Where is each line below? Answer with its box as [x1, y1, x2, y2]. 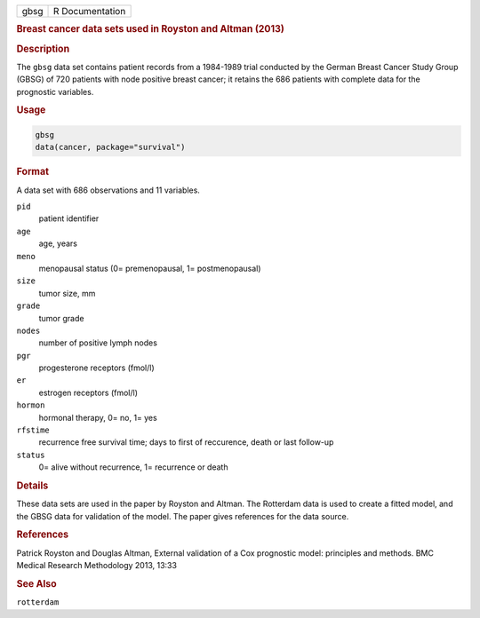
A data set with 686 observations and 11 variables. [16, 185, 200, 195]
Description [16, 43, 70, 55]
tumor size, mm [38, 288, 96, 298]
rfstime [16, 425, 51, 435]
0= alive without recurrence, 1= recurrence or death [38, 462, 228, 472]
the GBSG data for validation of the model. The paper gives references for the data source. [16, 511, 349, 521]
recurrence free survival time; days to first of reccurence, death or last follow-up [38, 437, 334, 448]
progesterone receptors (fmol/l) [38, 362, 155, 373]
